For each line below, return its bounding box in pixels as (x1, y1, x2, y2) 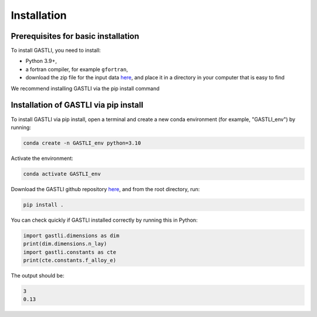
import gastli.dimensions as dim (23, 232, 120, 239)
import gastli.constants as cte (23, 249, 117, 255)
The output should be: (11, 272, 65, 279)
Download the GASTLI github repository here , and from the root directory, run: (11, 185, 200, 192)
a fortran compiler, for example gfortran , (25, 65, 129, 73)
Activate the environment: (11, 155, 73, 162)
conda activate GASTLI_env (23, 171, 101, 177)
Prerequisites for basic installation (11, 31, 140, 41)
